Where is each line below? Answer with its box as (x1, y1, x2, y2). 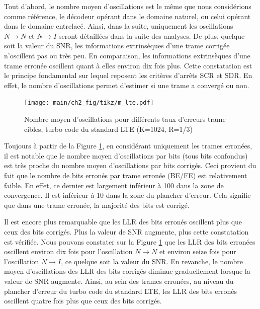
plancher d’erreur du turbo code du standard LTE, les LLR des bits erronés (4, 285, 237, 296)
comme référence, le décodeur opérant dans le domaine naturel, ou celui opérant (4, 11, 251, 21)
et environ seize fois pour (159, 246, 236, 257)
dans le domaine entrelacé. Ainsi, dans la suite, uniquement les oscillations (4, 21, 233, 31)
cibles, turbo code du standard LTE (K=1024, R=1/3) (24, 123, 193, 134)
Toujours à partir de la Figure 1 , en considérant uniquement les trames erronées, (4, 140, 252, 151)
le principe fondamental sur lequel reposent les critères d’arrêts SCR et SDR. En (4, 70, 252, 81)
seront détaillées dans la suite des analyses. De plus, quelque (59, 30, 245, 41)
